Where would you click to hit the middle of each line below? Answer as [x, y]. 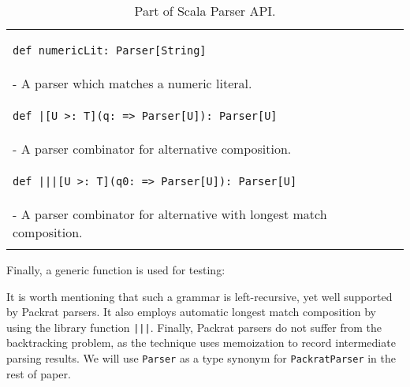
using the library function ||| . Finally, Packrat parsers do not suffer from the [194, 327]
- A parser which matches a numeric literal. [132, 83]
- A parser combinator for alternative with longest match [170, 214]
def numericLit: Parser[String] [110, 50]
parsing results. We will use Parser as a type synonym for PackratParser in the [201, 358]
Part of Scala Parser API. [205, 11]
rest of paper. [39, 373]
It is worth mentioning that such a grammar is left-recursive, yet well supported [199, 296]
